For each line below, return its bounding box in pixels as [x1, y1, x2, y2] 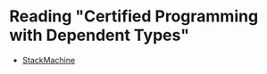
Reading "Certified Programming [9, 6, 259, 27]
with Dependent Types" [9, 25, 190, 45]
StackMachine [21, 54, 76, 65]
